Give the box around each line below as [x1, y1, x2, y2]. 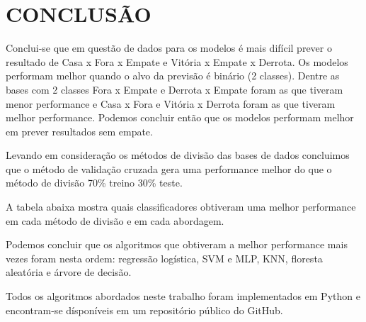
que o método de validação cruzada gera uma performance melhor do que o [6, 161, 332, 176]
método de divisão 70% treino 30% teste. [6, 175, 183, 190]
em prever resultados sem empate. [6, 123, 153, 138]
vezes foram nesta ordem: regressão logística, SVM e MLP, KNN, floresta [6, 250, 323, 265]
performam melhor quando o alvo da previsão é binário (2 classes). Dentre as [6, 68, 340, 83]
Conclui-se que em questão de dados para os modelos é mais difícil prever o [6, 40, 332, 55]
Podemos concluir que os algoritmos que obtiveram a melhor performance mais [6, 237, 348, 252]
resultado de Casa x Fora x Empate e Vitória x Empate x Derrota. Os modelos [6, 54, 348, 69]
